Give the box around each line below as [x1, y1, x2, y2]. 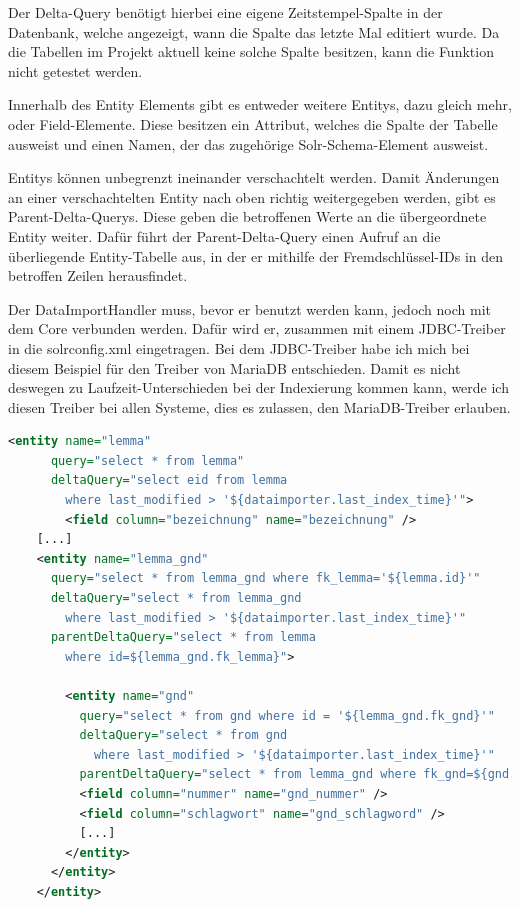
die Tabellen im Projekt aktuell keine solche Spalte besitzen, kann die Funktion [8, 41, 494, 62]
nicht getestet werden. [8, 60, 143, 81]
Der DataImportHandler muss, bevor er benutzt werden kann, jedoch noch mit [8, 298, 492, 319]
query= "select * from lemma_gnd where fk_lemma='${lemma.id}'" [50, 571, 481, 586]
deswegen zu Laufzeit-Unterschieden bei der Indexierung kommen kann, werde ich [8, 377, 509, 398]
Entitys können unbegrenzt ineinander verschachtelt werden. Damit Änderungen [8, 167, 500, 188]
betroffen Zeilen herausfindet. [8, 265, 188, 286]
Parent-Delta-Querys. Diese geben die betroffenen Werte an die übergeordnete [8, 206, 487, 227]
